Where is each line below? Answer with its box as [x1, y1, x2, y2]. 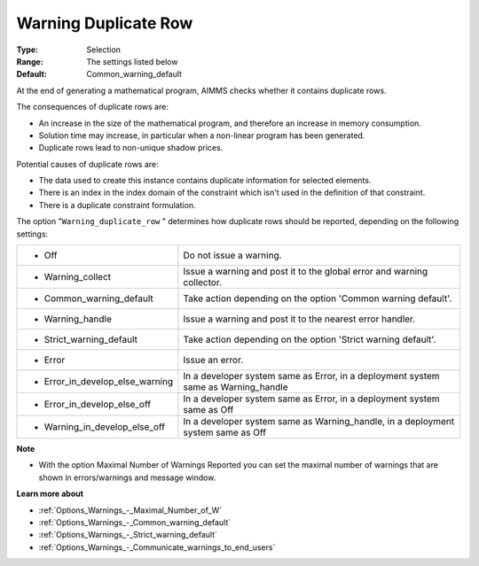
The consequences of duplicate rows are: [16, 102, 169, 112]
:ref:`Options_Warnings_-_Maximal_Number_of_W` [38, 505, 223, 516]
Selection [86, 44, 122, 55]
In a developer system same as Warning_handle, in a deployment [183, 415, 455, 428]
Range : [16, 56, 43, 66]
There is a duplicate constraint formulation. [38, 199, 196, 210]
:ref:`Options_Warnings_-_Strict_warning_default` [38, 530, 217, 540]
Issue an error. [183, 354, 244, 367]
